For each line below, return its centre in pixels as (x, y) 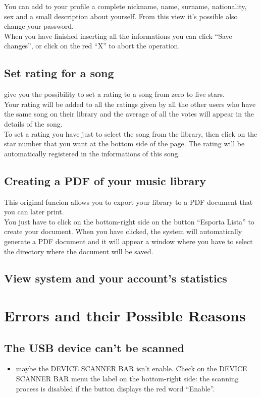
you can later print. (34, 212)
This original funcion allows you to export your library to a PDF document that (128, 202)
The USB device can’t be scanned (94, 347)
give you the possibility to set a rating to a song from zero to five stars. (114, 94)
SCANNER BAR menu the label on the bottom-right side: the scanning (127, 379)
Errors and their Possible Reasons (125, 316)
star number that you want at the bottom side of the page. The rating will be (124, 144)
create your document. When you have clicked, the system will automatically (123, 231)
